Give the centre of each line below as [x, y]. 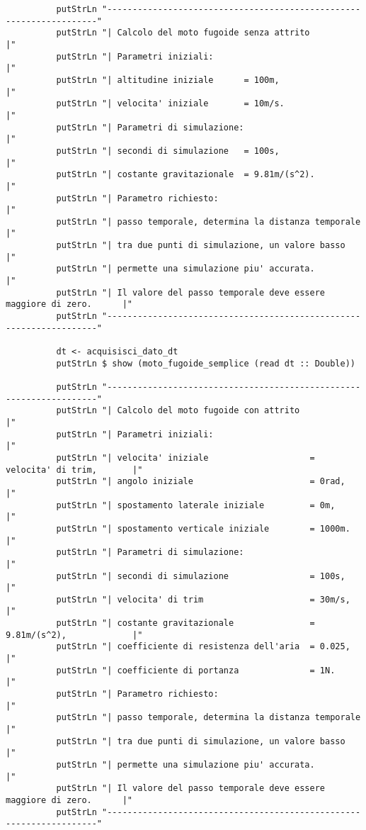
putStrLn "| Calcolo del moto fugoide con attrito [178, 411]
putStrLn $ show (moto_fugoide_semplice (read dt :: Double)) [206, 363]
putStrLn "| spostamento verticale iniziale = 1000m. [203, 528]
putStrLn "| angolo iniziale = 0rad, [201, 482]
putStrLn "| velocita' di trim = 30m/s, [203, 599]
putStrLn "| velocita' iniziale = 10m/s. [170, 104]
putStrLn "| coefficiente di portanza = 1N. [196, 670]
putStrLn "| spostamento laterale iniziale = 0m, [196, 505]
